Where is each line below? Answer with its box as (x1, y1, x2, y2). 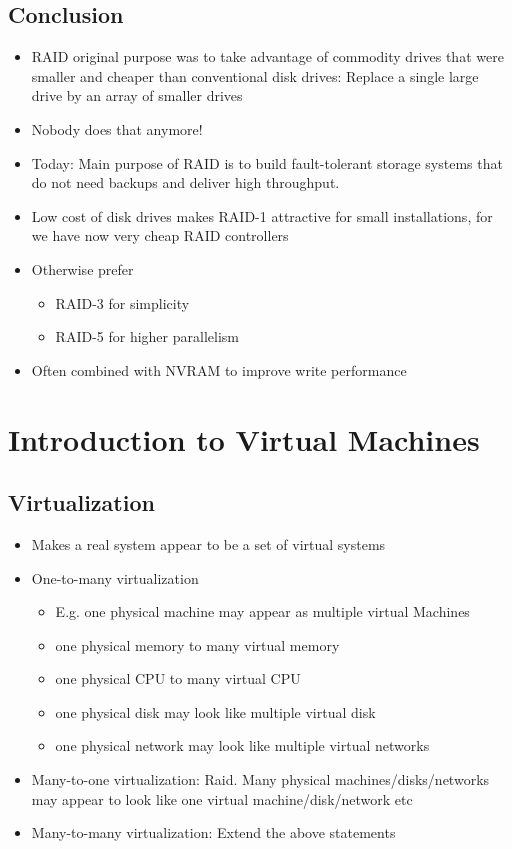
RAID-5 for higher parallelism (55, 326, 239, 347)
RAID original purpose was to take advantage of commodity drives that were (31, 46, 504, 67)
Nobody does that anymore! (31, 118, 203, 139)
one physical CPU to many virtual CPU (55, 668, 301, 689)
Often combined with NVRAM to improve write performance (31, 359, 407, 380)
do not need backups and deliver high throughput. (31, 172, 340, 193)
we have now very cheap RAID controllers (31, 225, 289, 246)
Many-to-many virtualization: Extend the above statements (31, 822, 396, 843)
